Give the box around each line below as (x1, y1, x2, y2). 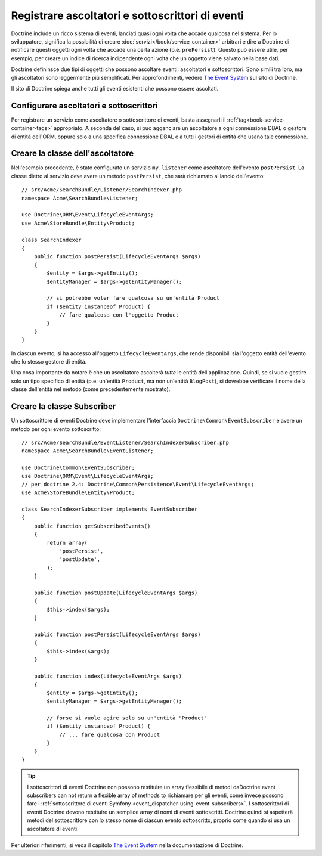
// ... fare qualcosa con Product (59, 731, 160, 738)
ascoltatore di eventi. (27, 825, 79, 832)
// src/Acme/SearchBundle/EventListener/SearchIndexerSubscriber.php (21, 439, 230, 446)
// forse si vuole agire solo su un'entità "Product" (47, 714, 208, 721)
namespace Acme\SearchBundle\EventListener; (21, 448, 154, 454)
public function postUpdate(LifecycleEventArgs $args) (33, 589, 198, 596)
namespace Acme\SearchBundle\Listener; (21, 194, 138, 201)
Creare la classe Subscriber (11, 401, 116, 411)
